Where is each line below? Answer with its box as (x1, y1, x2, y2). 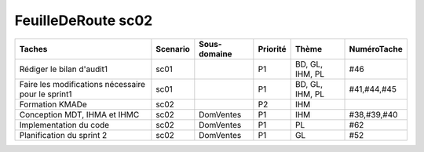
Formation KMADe (19, 99, 88, 110)
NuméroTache (349, 43, 404, 54)
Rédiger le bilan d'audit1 (19, 63, 108, 74)
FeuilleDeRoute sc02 (14, 12, 153, 29)
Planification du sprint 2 (19, 129, 108, 140)
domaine (199, 48, 232, 59)
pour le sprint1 (19, 89, 72, 100)
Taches (19, 43, 48, 54)
